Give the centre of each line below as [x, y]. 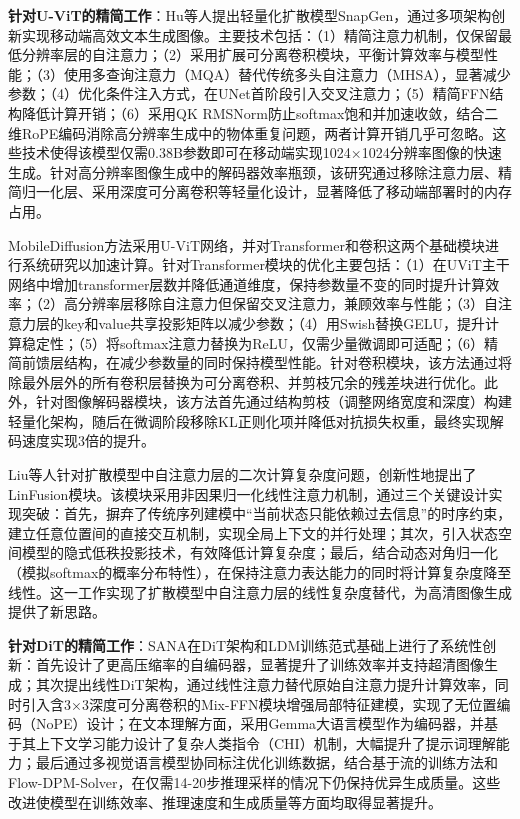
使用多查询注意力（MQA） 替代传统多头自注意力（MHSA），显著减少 [287, 73]
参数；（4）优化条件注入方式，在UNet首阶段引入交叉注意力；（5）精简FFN [249, 93]
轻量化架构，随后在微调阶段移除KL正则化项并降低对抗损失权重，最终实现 [249, 420]
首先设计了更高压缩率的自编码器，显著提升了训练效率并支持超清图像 [259, 664]
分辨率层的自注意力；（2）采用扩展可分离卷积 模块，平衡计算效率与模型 [252, 54]
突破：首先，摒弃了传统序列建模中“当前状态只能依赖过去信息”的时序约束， [266, 513]
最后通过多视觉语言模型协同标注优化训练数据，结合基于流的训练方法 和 [266, 762]
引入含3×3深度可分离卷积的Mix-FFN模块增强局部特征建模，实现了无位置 [259, 703]
